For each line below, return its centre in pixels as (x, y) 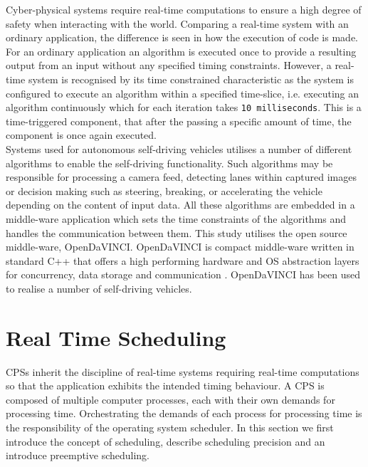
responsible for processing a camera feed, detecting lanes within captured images (181, 177)
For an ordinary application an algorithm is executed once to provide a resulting (181, 51)
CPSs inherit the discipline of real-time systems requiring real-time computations (183, 371)
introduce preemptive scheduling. (78, 455)
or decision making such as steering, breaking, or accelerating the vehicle (164, 190)
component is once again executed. (82, 135)
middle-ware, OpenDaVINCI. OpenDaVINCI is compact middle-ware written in (180, 247)
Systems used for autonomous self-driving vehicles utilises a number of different (179, 149)
